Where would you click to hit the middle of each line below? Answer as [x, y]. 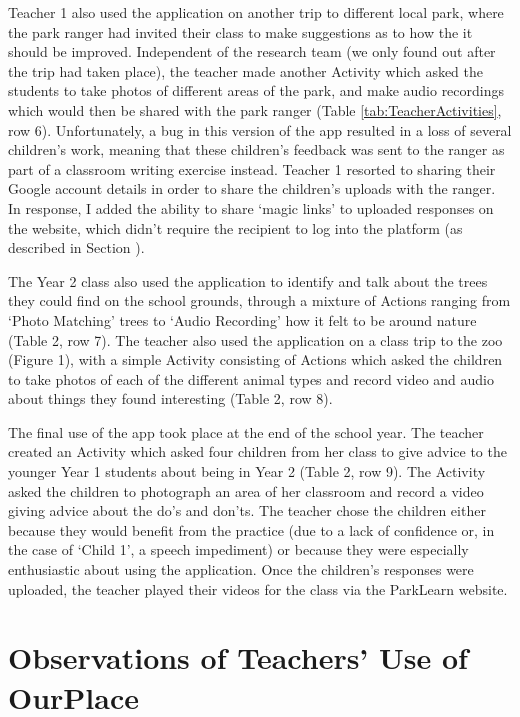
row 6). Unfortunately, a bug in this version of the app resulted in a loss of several [260, 129]
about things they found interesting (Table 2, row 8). [170, 398]
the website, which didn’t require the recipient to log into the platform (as [235, 227]
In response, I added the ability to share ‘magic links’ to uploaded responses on [251, 207]
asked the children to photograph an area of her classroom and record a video [246, 490]
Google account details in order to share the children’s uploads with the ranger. [252, 188]
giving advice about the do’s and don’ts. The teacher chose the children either [247, 510]
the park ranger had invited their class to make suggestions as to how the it [240, 31]
